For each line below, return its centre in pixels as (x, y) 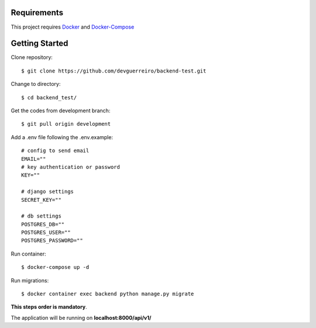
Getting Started (39, 44)
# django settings (48, 192)
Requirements (37, 13)
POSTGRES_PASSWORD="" (52, 241)
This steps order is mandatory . (49, 307)
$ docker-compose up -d (55, 267)
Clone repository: (32, 57)
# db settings (41, 216)
